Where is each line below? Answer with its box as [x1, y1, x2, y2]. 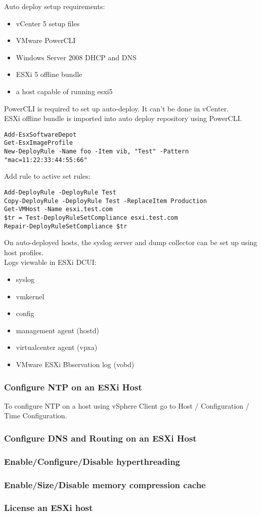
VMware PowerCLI [16, 35, 76, 46]
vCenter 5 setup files [16, 18, 80, 28]
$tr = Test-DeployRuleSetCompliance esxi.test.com [4, 214, 178, 221]
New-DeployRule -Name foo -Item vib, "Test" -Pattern [4, 148, 189, 155]
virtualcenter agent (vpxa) [16, 342, 98, 352]
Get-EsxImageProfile [4, 139, 73, 147]
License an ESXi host [4, 501, 93, 514]
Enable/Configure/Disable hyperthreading [4, 455, 181, 467]
